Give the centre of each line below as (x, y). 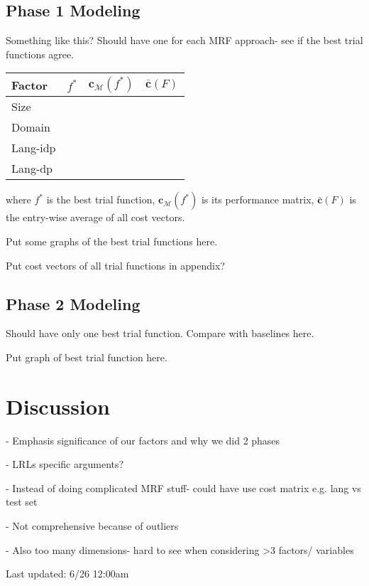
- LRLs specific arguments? (65, 464)
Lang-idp (34, 148)
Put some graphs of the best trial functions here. (112, 241)
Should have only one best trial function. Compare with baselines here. (160, 333)
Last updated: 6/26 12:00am (67, 574)
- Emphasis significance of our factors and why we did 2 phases (143, 440)
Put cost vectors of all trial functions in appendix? (115, 265)
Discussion (58, 406)
